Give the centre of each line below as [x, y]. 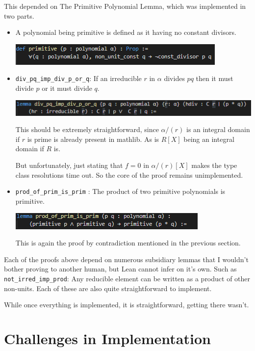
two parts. [19, 15]
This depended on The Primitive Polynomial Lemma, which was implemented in [125, 6]
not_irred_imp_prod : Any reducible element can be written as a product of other [127, 278]
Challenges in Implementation [107, 338]
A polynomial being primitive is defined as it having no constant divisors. [126, 32]
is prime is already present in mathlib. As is [93, 139]
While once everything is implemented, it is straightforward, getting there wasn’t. [127, 305]
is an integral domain [218, 129]
